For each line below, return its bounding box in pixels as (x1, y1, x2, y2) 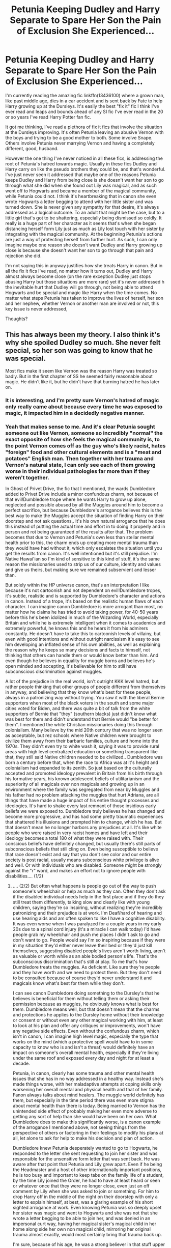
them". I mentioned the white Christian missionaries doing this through (5, 721, 153, 727)
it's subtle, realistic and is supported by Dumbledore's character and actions (5, 592, 165, 599)
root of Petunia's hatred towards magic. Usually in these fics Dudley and (5, 160, 157, 166)
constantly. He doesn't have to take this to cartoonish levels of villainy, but (5, 630, 161, 637)
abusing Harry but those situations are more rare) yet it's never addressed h (5, 278, 164, 285)
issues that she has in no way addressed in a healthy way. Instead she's (12, 1075, 164, 1082)
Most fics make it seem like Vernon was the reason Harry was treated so (5, 367, 158, 374)
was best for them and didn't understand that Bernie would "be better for (5, 716, 159, 722)
